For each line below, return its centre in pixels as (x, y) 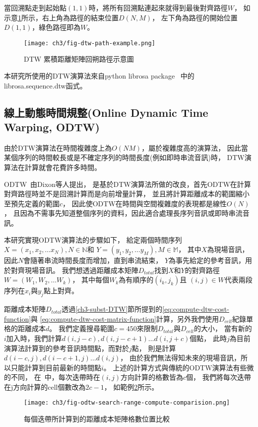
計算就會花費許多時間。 (63, 167)
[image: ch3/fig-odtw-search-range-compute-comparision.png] (127, 403)
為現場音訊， (228, 249)
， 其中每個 (91, 280)
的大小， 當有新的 (223, 328)
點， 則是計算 (154, 348)
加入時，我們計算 (34, 338)
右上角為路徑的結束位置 (80, 17)
